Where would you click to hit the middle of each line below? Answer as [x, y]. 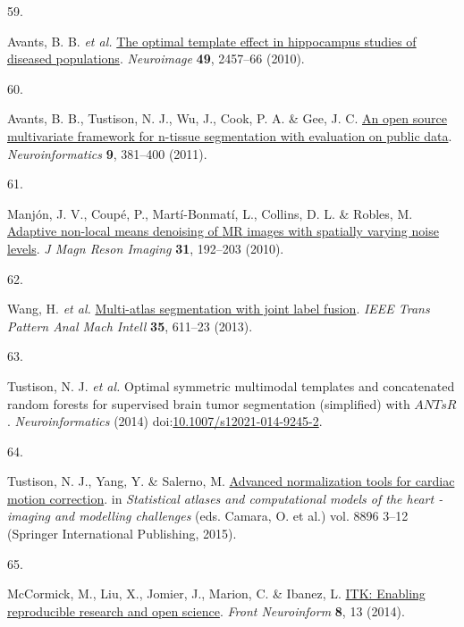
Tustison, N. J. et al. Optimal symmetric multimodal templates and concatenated [231, 385]
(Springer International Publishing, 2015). [122, 534]
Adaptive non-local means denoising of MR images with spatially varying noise [223, 231]
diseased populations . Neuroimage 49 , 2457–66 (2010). [156, 59]
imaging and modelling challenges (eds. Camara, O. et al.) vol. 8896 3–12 [208, 516]
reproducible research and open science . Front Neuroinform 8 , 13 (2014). [206, 610]
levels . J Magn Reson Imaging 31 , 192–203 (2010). [146, 248]
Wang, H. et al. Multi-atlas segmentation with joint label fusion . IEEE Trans [219, 309]
